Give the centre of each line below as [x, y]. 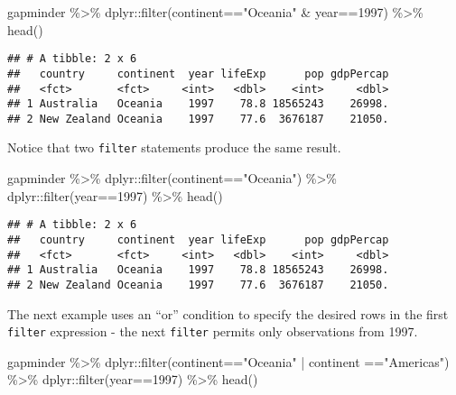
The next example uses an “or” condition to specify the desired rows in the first [228, 313]
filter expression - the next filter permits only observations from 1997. [213, 331]
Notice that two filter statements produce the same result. [174, 147]
